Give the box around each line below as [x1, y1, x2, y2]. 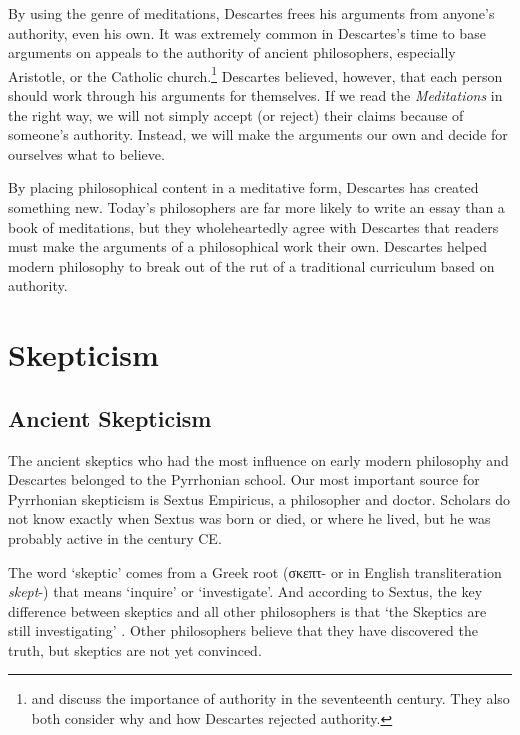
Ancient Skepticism [8, 402, 212, 433]
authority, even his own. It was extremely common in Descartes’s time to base [8, 22, 486, 43]
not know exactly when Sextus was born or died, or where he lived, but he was [8, 508, 491, 529]
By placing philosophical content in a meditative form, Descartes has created [8, 177, 479, 198]
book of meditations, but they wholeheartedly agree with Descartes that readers [8, 216, 499, 237]
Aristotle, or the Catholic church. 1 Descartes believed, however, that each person [8, 62, 503, 86]
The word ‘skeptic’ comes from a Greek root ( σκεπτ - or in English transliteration [8, 561, 502, 582]
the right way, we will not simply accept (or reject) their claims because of [8, 104, 464, 125]
